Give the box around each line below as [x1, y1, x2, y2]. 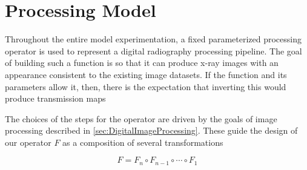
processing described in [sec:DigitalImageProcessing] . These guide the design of [5, 124, 298, 137]
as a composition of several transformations [62, 136, 223, 148]
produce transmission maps [5, 92, 106, 105]
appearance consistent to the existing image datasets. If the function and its [5, 68, 287, 80]
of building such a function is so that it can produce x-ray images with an [5, 56, 279, 69]
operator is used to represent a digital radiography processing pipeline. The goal [5, 44, 302, 57]
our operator [5, 136, 51, 148]
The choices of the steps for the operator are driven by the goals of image [5, 112, 277, 125]
